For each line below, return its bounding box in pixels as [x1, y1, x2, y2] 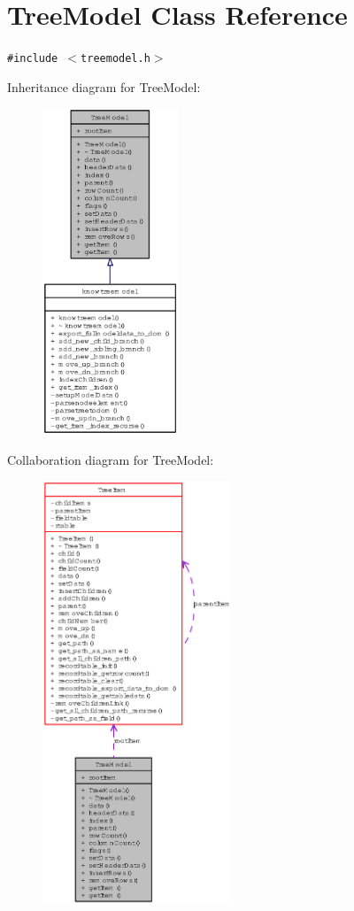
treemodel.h [81, 52, 150, 66]
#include [7, 52, 58, 66]
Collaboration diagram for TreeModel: [7, 450, 214, 468]
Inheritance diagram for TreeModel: [7, 77, 201, 96]
